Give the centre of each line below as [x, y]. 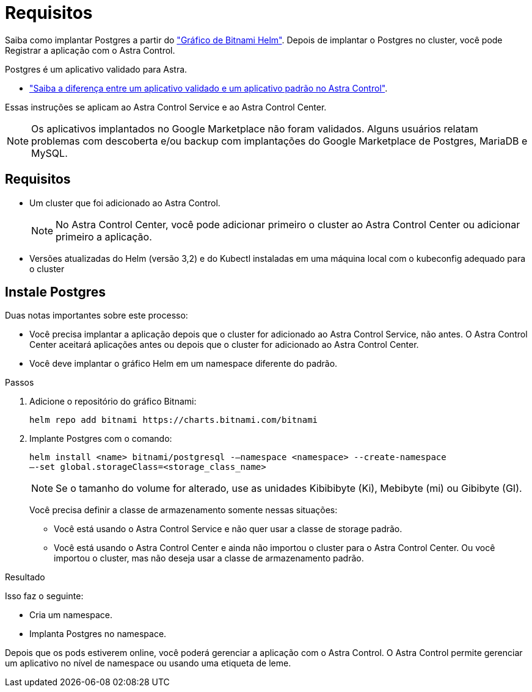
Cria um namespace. [71, 615]
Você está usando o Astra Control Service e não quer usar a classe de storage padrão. [228, 529]
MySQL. [49, 153]
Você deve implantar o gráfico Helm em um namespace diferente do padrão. [184, 364]
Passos [20, 383]
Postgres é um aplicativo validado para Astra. [96, 69]
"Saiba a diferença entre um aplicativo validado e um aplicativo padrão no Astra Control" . [209, 88]
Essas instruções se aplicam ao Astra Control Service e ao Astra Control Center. [166, 107]
